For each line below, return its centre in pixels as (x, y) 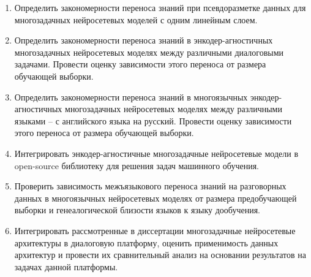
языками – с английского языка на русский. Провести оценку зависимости (153, 120)
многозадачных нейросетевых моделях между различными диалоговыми (149, 52)
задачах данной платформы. (66, 266)
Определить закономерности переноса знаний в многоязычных (131, 97)
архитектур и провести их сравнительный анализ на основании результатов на (160, 255)
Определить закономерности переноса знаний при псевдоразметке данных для (160, 7)
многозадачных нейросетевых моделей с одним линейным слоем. (136, 19)
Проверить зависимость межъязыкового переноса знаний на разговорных (150, 186)
